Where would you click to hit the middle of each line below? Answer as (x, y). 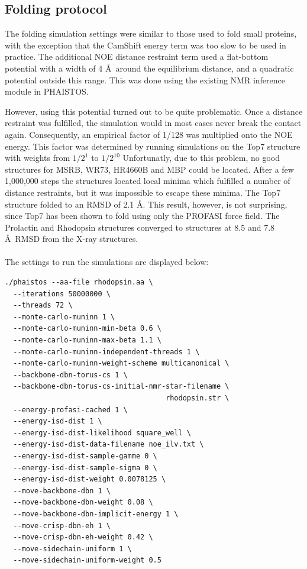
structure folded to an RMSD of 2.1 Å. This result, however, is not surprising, (146, 204)
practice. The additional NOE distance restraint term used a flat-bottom (137, 56)
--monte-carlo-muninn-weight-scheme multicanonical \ (121, 363)
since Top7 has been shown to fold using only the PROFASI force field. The (142, 216)
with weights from (38, 158)
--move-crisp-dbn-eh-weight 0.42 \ (83, 537)
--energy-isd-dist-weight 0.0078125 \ (90, 479)
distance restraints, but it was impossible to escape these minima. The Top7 (143, 192)
